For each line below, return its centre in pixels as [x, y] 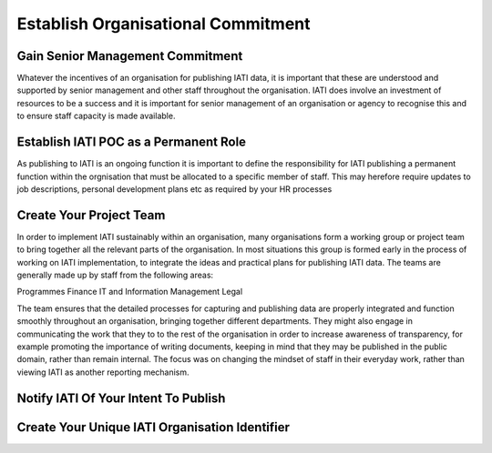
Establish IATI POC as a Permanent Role [131, 142]
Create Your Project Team [91, 215]
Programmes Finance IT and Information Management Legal [130, 292]
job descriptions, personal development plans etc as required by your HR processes [174, 189]
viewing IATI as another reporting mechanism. [103, 372]
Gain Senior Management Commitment [130, 56]
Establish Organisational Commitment [164, 24]
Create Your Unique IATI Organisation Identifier [154, 427]
